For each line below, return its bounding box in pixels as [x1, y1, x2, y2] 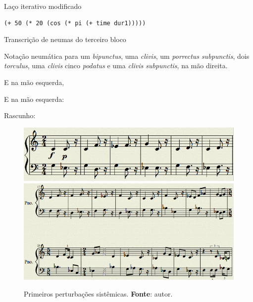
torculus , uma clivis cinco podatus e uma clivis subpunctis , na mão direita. [4, 60, 228, 71]
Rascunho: [4, 110, 36, 121]
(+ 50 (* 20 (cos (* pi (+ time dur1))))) [4, 19, 146, 27]
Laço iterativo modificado [4, 1, 82, 11]
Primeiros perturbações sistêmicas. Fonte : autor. [24, 288, 173, 299]
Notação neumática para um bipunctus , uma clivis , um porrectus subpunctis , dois [4, 50, 250, 61]
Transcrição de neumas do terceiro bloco [4, 34, 126, 44]
